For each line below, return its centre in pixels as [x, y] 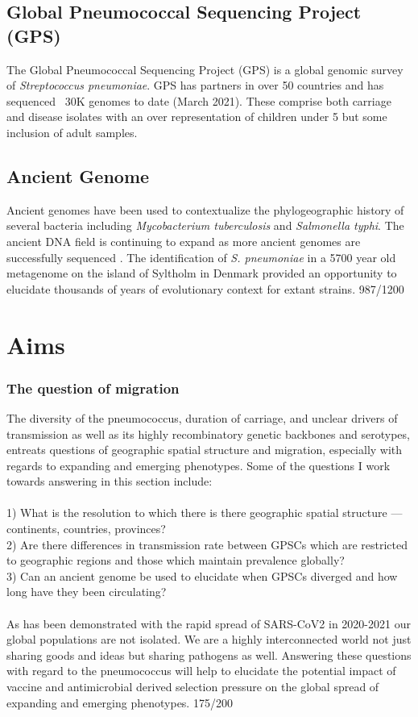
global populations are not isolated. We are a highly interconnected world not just [209, 639]
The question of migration [93, 388]
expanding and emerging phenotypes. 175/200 [120, 702]
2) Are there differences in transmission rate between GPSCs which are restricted [207, 544]
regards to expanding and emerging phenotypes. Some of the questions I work [199, 465]
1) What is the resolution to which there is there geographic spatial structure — [205, 513]
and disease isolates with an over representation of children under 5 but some [197, 117]
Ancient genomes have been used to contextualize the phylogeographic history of [205, 209]
